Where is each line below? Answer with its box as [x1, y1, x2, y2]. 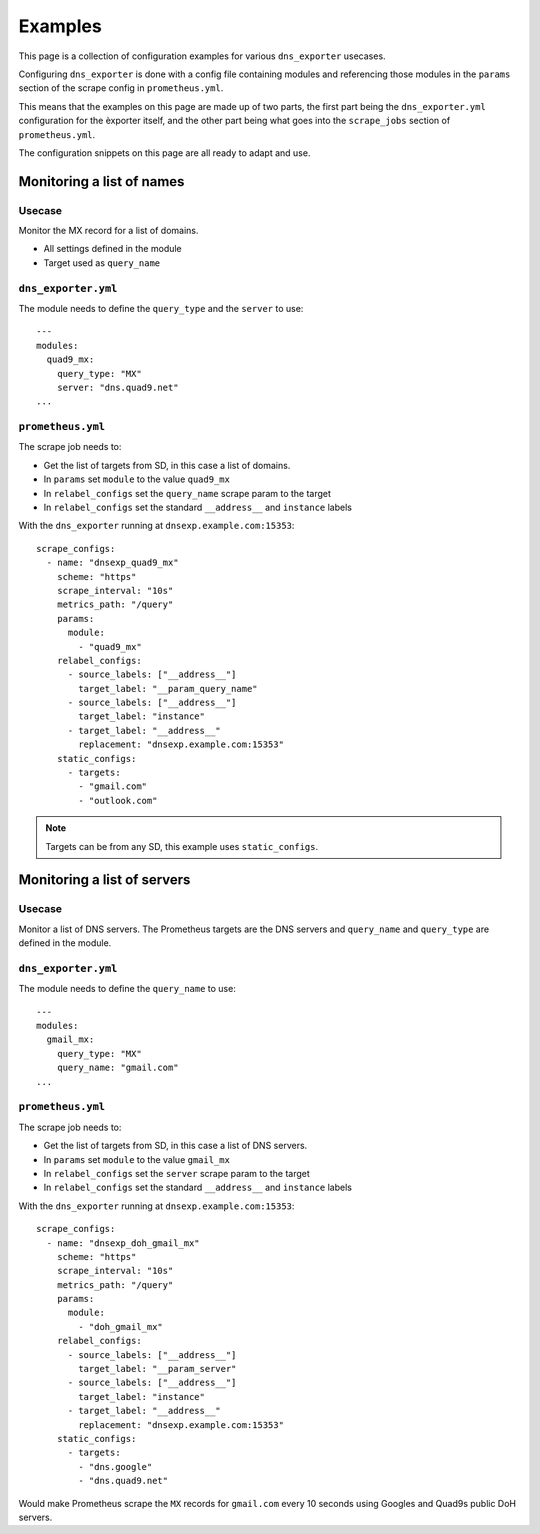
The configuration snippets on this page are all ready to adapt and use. [18, 146, 311, 159]
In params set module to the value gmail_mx [43, 1153, 230, 1165]
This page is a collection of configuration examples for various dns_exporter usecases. [18, 50, 386, 62]
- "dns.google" [78, 1461, 153, 1472]
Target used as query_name [43, 256, 161, 269]
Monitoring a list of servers [18, 871, 191, 889]
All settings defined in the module [43, 243, 182, 255]
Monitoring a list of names [18, 173, 185, 190]
